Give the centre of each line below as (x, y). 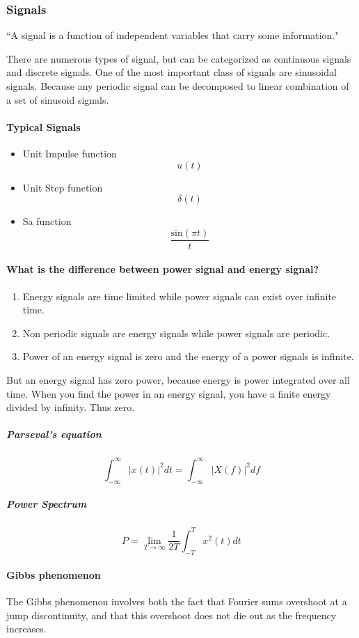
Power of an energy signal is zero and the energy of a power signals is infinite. (188, 356)
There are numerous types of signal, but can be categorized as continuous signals (179, 58)
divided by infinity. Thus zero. (71, 407)
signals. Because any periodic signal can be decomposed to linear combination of (178, 86)
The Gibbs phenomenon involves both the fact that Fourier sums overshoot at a (177, 601)
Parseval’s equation (54, 434)
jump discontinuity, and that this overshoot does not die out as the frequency (171, 615)
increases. (26, 629)
